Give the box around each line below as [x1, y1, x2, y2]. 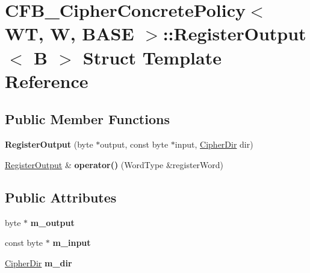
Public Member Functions [5, 110, 170, 128]
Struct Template [82, 45, 222, 69]
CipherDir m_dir [5, 256, 72, 269]
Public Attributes [5, 187, 117, 206]
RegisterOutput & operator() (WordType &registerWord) [5, 158, 224, 171]
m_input [52, 236, 91, 249]
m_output [30, 216, 75, 228]
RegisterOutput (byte [5, 138, 93, 151]
